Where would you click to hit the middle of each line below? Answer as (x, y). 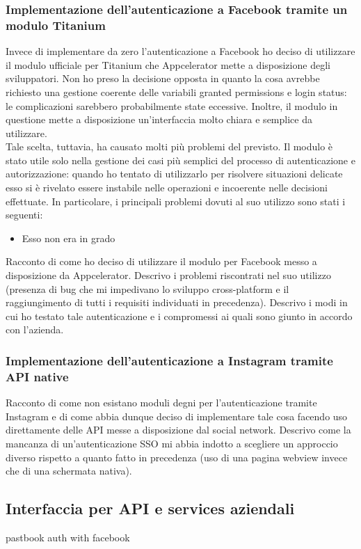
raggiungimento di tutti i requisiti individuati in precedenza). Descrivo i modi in (177, 302)
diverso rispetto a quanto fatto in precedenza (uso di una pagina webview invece (177, 457)
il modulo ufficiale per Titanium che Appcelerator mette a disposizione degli (168, 64)
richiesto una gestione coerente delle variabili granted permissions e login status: (176, 91)
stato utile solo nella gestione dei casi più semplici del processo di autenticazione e (180, 160)
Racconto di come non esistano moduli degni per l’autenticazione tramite (161, 403)
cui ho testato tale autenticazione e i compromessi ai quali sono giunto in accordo (179, 316)
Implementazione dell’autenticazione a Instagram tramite (169, 360)
